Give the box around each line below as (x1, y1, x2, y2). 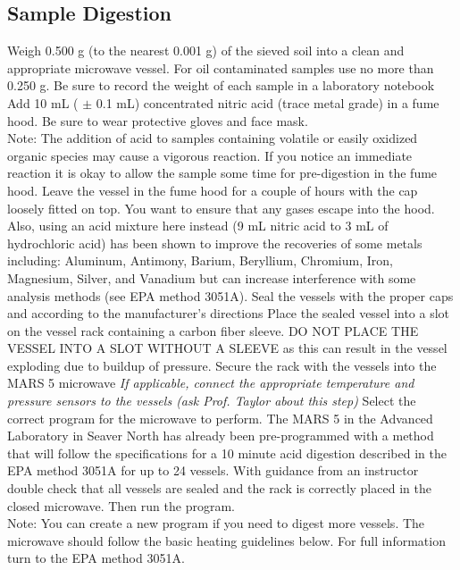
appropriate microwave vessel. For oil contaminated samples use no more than (7, 58, 434, 77)
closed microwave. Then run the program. (7, 496, 235, 515)
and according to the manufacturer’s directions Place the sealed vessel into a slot (7, 304, 450, 323)
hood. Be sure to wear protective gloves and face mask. (7, 111, 308, 130)
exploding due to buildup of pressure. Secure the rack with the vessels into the (7, 356, 437, 374)
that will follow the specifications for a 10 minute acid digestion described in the (7, 443, 447, 462)
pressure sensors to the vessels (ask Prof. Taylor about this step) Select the (7, 391, 416, 410)
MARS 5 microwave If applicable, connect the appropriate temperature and (7, 373, 414, 392)
